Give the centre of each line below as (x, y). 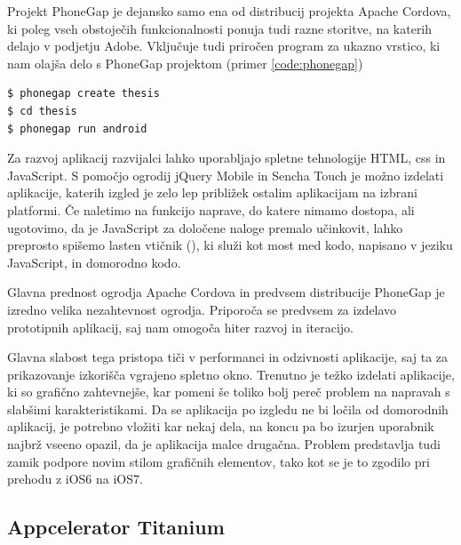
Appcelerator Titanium (116, 527)
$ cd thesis (42, 111)
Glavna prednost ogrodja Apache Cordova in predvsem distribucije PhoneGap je (226, 292)
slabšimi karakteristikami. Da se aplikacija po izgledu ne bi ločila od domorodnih (228, 409)
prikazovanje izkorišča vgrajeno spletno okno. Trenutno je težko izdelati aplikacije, (231, 374)
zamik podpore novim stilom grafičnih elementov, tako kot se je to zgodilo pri (219, 461)
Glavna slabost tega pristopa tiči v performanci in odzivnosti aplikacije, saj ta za (228, 357)
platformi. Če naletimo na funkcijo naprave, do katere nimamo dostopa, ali (211, 209)
